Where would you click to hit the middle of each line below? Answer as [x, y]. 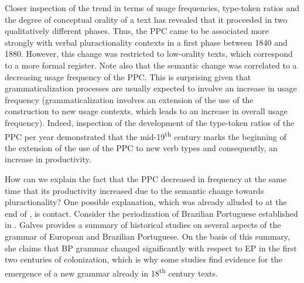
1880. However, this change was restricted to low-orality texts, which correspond [149, 54]
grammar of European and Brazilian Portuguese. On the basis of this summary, [147, 236]
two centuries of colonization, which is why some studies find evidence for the [144, 259]
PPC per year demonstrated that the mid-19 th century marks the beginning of [146, 135]
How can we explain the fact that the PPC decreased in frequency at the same [146, 178]
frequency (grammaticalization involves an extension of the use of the [129, 99]
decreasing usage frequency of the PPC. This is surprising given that [128, 76]
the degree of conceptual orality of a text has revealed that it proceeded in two [146, 19]
